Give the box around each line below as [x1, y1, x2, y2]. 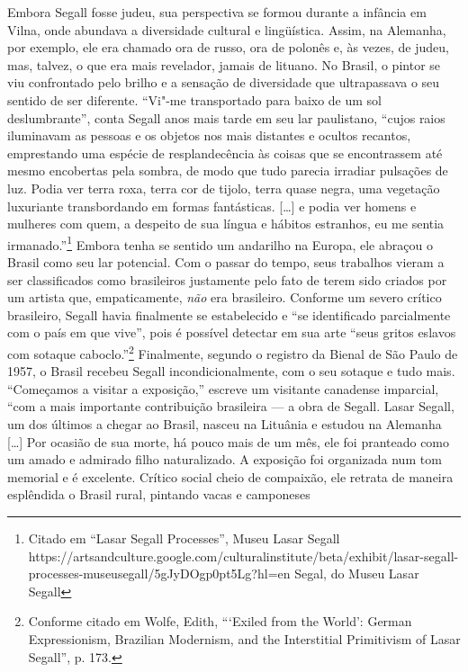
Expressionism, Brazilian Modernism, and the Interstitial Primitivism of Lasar [28, 629, 461, 648]
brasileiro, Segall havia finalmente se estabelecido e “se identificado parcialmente [7, 305, 451, 324]
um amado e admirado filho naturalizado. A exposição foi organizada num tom [7, 450, 442, 469]
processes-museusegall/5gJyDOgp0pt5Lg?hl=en [28, 564, 291, 583]
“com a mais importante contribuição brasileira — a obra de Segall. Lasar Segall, [7, 397, 454, 416]
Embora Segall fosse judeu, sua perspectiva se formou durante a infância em [7, 3, 427, 21]
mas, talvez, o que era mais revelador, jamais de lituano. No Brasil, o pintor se [7, 55, 441, 74]
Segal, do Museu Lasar [294, 564, 419, 583]
